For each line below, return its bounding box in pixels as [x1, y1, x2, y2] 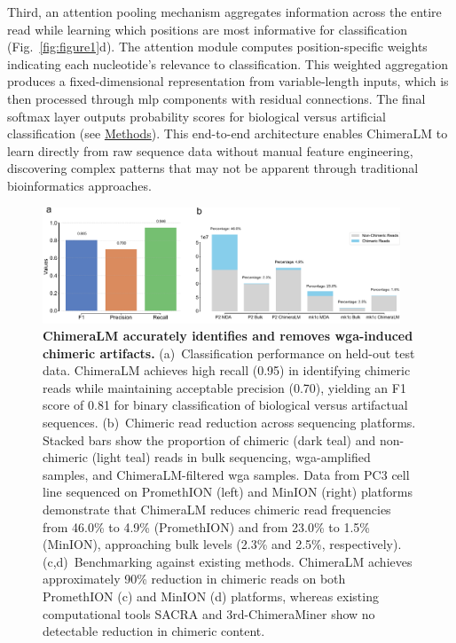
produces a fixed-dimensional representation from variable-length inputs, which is [7, 72, 449, 90]
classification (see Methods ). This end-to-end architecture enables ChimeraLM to [7, 124, 448, 143]
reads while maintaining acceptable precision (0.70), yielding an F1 [43, 378, 406, 396]
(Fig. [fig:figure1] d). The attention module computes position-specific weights [7, 37, 428, 56]
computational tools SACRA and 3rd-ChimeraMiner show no [43, 604, 375, 623]
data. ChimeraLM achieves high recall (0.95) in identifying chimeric [43, 361, 411, 380]
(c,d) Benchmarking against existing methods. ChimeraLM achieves [43, 552, 413, 570]
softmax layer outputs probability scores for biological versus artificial [7, 106, 386, 125]
